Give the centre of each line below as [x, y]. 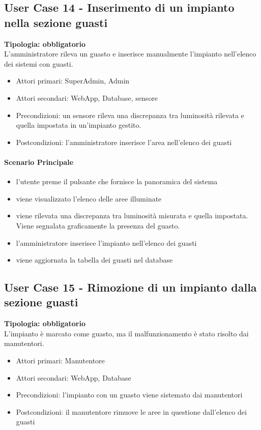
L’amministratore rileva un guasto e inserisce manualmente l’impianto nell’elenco [130, 54]
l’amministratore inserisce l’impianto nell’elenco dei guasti [106, 242]
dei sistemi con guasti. [39, 63]
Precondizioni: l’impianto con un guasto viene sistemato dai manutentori [129, 395]
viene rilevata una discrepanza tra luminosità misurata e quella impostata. [132, 216]
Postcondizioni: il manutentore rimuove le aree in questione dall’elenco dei [131, 411]
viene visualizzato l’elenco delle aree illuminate [89, 198]
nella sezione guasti [56, 22]
